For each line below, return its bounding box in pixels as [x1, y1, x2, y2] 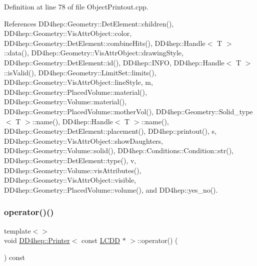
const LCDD [81, 235, 120, 246]
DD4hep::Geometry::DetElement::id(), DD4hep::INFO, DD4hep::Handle [4, 57, 224, 67]
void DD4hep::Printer [4, 235, 70, 246]
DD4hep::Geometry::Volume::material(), [4, 96, 127, 107]
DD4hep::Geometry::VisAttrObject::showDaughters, [4, 135, 163, 146]
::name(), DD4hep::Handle [32, 116, 113, 126]
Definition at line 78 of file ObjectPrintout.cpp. [4, 1, 148, 11]
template [4, 225, 31, 236]
